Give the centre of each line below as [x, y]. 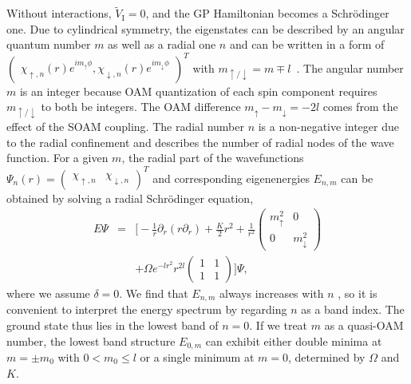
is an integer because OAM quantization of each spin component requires [198, 91]
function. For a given [57, 158]
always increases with [272, 293]
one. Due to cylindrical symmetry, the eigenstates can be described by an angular [205, 28]
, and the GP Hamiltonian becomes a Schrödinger [267, 13]
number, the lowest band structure [91, 340]
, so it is [358, 293]
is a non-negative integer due [328, 127]
